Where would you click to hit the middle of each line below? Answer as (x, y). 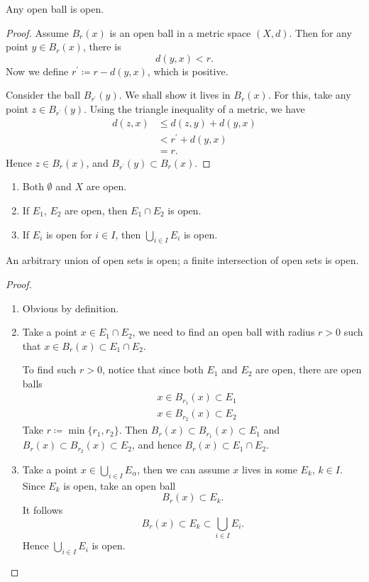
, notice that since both (153, 369)
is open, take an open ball (120, 485)
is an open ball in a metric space (180, 32)
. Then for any (320, 32)
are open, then (96, 210)
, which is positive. (188, 71)
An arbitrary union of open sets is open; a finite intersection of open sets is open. (182, 260)
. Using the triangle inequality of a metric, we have (194, 108)
